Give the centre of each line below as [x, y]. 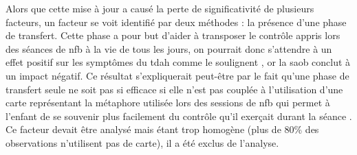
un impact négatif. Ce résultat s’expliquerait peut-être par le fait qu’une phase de [177, 75]
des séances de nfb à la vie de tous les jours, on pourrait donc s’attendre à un [169, 48]
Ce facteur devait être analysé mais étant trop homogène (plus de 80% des [162, 129]
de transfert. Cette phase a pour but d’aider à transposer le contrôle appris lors [173, 35]
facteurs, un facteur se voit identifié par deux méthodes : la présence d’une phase [176, 22]
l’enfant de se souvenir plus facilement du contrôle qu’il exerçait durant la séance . [179, 116]
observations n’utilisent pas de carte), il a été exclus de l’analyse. [142, 142]
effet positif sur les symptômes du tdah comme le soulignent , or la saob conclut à [178, 62]
